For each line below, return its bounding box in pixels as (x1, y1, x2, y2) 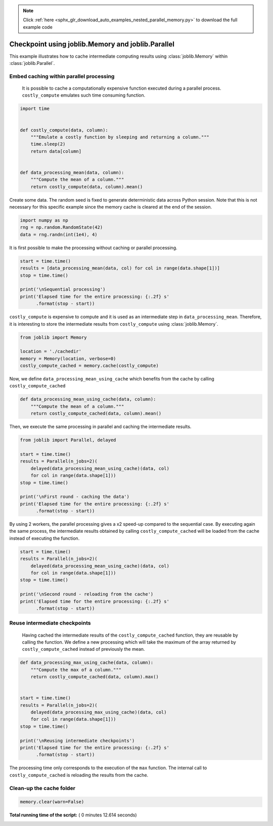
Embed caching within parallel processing (9, 72, 115, 80)
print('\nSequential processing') (20, 287, 106, 292)
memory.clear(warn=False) (20, 799, 84, 805)
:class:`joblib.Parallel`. (9, 60, 55, 66)
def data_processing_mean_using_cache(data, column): (20, 397, 156, 402)
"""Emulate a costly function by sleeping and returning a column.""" (30, 134, 210, 140)
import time (20, 106, 50, 111)
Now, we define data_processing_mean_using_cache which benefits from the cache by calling (9, 376, 214, 382)
